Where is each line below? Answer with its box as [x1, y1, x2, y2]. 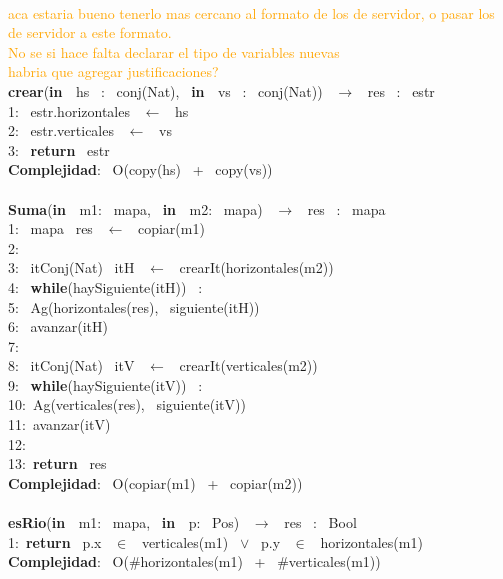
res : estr [367, 80, 435, 101]
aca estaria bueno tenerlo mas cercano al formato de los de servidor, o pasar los [8, 2, 495, 23]
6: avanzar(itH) [8, 316, 108, 337]
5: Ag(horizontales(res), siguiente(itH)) [8, 296, 260, 317]
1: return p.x [8, 531, 102, 552]
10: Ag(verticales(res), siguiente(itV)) [8, 394, 246, 415]
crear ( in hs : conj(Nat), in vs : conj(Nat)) [8, 80, 323, 101]
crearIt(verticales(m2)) [179, 355, 318, 376]
